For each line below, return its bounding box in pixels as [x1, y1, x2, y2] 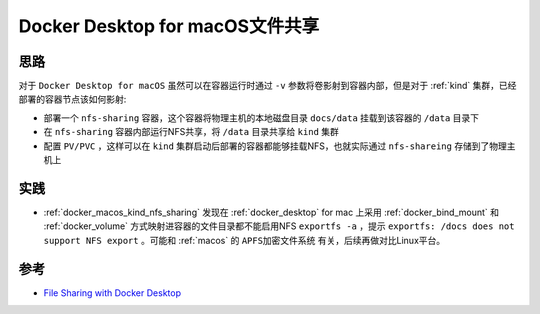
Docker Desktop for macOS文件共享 [18, 15, 320, 37]
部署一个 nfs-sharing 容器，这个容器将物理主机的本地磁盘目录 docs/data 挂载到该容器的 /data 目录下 [43, 111, 480, 124]
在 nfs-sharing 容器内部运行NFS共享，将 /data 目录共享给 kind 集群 [43, 126, 340, 138]
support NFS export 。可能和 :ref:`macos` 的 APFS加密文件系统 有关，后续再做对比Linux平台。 [43, 234, 446, 246]
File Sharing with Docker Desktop [43, 286, 182, 299]
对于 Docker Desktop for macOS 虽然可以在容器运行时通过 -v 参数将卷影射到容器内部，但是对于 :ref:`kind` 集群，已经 [18, 80, 517, 92]
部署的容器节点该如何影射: [18, 93, 127, 105]
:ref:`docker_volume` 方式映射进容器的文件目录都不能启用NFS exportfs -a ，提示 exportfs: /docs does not [43, 220, 515, 232]
